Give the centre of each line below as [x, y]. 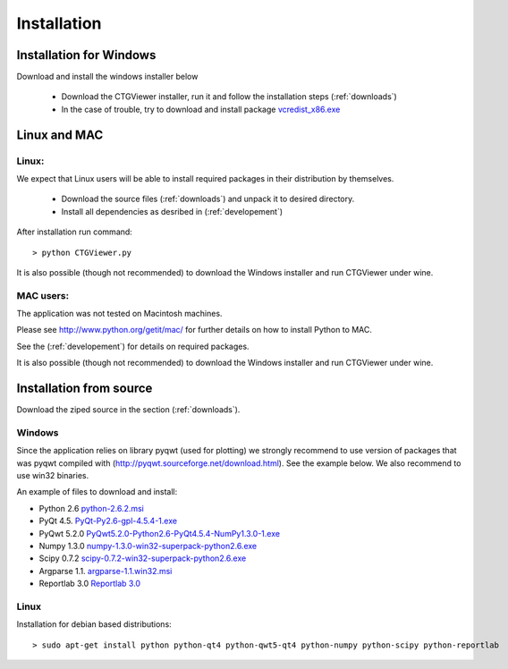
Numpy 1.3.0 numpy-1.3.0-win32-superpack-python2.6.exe [148, 546]
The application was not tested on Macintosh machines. [119, 314]
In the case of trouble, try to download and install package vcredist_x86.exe [201, 109]
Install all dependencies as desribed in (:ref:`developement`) [172, 211]
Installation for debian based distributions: [94, 624]
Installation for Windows [86, 55]
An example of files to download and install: [97, 492]
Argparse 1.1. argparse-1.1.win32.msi [106, 571]
